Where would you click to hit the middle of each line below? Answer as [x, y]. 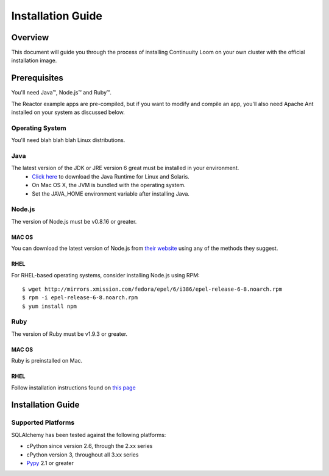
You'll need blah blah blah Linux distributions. [68, 140]
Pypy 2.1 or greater [50, 463]
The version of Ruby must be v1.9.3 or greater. [69, 334]
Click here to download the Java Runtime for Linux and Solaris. [111, 176]
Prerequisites [37, 78]
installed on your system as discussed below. [68, 112]
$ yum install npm [50, 306]
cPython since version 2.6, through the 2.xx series [90, 446]
